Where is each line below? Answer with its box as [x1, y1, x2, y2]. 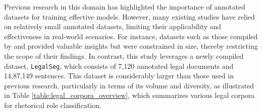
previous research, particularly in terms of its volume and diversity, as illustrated [4, 80, 254, 90]
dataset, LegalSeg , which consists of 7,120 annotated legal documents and [4, 60, 234, 71]
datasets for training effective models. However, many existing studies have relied [4, 11, 255, 22]
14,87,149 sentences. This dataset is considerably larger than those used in [4, 70, 234, 81]
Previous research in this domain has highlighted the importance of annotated [4, 2, 245, 12]
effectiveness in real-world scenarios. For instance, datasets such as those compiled [4, 31, 258, 41]
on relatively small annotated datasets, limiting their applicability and [4, 21, 222, 32]
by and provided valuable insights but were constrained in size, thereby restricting [4, 41, 258, 51]
